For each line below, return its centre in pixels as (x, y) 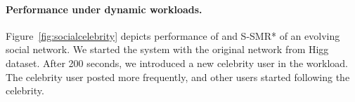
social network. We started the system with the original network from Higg (167, 49)
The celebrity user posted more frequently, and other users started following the (178, 76)
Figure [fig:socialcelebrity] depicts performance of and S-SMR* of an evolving (173, 35)
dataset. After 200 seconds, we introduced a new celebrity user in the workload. (177, 63)
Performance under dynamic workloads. (104, 9)
